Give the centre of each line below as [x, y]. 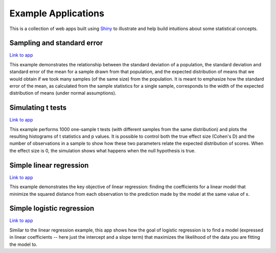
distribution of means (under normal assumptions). [63, 93]
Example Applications [57, 13]
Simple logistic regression [52, 208]
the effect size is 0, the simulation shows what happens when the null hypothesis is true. [103, 150]
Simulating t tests [38, 108]
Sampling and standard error [56, 43]
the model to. [24, 244]
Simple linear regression [49, 165]
